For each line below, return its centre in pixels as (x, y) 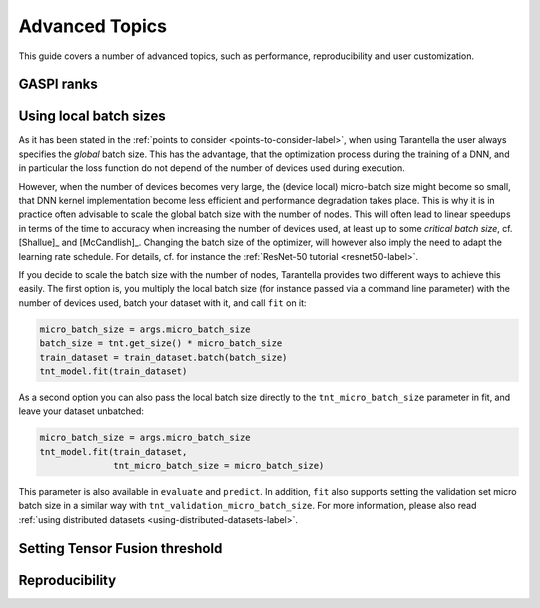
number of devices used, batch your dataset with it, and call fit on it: (162, 302)
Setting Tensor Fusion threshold (120, 548)
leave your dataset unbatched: (81, 411)
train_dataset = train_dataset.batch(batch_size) (163, 357)
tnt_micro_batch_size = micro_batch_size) (219, 466)
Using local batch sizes (92, 116)
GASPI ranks (58, 84)
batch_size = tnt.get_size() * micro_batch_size (161, 343)
